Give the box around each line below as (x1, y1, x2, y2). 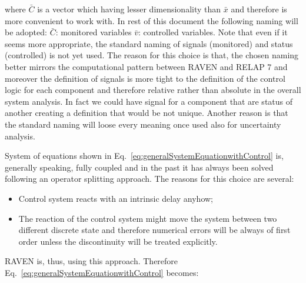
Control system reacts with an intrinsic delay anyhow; (18, 192, 213, 204)
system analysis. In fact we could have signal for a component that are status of (5, 95, 293, 107)
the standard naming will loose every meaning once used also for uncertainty (5, 118, 281, 130)
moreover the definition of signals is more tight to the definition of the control (5, 72, 285, 84)
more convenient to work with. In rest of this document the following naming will (5, 14, 298, 26)
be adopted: (5, 26, 47, 38)
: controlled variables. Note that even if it (138, 26, 288, 38)
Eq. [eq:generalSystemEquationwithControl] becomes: (5, 266, 199, 278)
